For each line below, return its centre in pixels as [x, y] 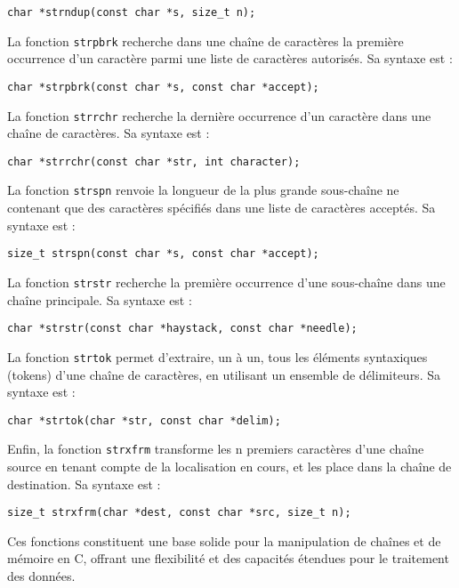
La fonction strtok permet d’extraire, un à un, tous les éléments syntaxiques [217, 356]
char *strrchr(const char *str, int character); [154, 161]
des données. [41, 576]
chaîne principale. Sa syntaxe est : [100, 299]
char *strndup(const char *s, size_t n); [132, 12]
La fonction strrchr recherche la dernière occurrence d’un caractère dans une [219, 115]
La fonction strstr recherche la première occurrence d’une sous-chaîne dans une [226, 282]
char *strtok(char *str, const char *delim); [144, 420]
